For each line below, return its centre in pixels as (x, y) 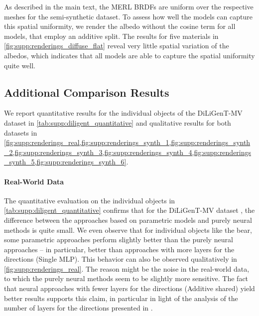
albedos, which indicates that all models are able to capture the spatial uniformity (129, 55)
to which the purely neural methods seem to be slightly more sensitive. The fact (126, 278)
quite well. (20, 65)
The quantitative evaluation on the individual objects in (90, 200)
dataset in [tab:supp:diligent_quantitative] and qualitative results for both (118, 122)
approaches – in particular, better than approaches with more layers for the (119, 249)
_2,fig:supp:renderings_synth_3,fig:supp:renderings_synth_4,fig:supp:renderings (128, 152)
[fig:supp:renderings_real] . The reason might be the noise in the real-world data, (127, 268)
